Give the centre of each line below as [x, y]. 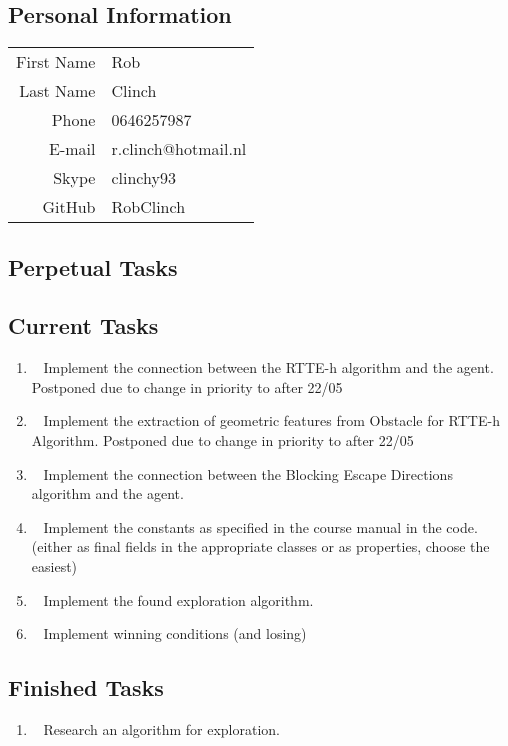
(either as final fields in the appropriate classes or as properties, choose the [260, 546]
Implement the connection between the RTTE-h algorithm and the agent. [268, 367]
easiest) [54, 565]
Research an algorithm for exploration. [161, 728]
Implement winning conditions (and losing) [175, 633]
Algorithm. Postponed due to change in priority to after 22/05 [222, 439]
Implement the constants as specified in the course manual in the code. [260, 526]
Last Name [57, 91]
